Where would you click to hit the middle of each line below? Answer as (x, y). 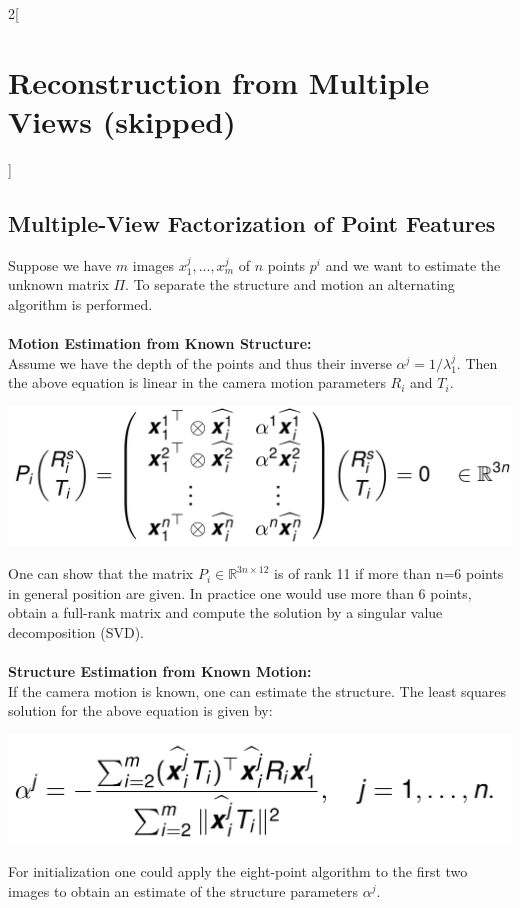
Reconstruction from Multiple (219, 81)
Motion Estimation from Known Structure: (160, 343)
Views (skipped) (122, 120)
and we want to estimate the (413, 264)
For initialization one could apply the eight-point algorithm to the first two (238, 871)
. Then (477, 362)
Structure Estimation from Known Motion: (160, 671)
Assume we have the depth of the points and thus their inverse (200, 362)
